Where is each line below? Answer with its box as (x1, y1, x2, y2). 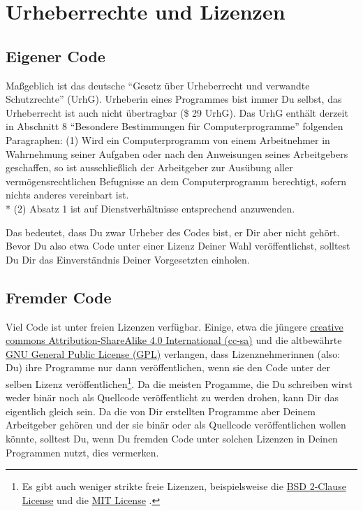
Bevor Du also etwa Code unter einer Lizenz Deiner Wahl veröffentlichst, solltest (6, 238, 350, 253)
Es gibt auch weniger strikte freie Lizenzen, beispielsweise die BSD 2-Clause (22, 479, 346, 494)
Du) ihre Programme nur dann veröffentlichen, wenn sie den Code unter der (6, 360, 331, 375)
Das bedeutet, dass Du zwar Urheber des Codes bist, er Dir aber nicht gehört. (6, 224, 340, 239)
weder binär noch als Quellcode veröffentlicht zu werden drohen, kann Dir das (6, 390, 339, 405)
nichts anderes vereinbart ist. (6, 187, 129, 202)
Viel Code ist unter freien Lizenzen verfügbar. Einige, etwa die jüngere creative (6, 319, 343, 333)
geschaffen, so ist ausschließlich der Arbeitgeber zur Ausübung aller (6, 160, 293, 175)
